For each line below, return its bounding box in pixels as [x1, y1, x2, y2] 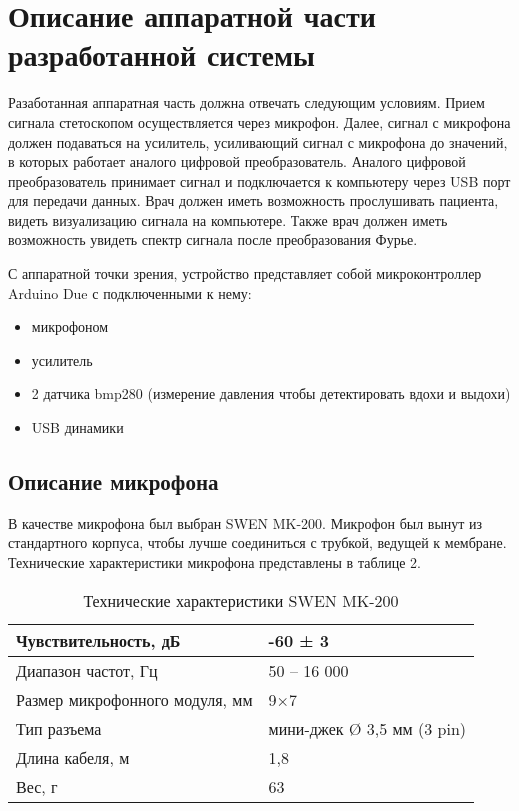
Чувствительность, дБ [16, 628, 181, 652]
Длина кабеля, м [16, 745, 130, 769]
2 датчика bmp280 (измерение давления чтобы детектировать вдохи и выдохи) [31, 383, 511, 404]
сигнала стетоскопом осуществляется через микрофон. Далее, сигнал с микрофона [8, 111, 511, 132]
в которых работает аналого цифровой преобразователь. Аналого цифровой [8, 151, 466, 172]
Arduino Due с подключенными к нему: [8, 282, 252, 303]
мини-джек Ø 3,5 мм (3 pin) [268, 716, 467, 740]
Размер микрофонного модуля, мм [16, 687, 253, 711]
